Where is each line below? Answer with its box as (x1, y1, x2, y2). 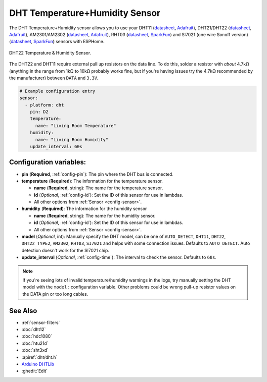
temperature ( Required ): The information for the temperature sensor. (21, 178, 163, 184)
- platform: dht (25, 102, 64, 108)
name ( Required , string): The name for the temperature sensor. (34, 185, 163, 191)
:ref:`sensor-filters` (21, 320, 60, 326)
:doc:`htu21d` (21, 340, 49, 346)
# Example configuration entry (19, 88, 96, 94)
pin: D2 (30, 109, 49, 115)
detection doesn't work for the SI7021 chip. (21, 247, 110, 253)
